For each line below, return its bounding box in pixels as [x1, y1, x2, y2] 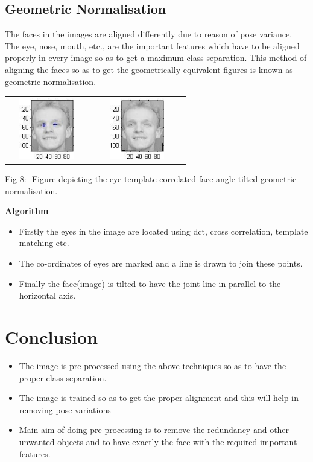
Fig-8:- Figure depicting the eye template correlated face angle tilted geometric [5, 172, 297, 185]
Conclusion [5, 324, 98, 349]
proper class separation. [19, 371, 107, 384]
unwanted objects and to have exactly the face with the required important [19, 435, 297, 448]
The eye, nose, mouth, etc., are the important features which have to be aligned [5, 39, 300, 52]
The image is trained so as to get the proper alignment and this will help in [19, 391, 299, 404]
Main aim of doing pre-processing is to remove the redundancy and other [19, 423, 289, 436]
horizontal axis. [19, 289, 76, 302]
